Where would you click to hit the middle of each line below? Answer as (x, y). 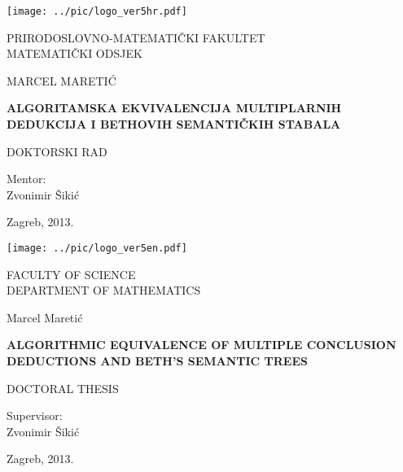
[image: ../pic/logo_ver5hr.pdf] (97, 11)
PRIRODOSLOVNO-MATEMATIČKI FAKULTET (136, 37)
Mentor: (26, 179)
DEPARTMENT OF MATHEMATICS (104, 290)
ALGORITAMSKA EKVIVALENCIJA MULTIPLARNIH (174, 108)
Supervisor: (35, 415)
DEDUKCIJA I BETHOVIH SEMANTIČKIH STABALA (174, 124)
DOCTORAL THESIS (63, 388)
